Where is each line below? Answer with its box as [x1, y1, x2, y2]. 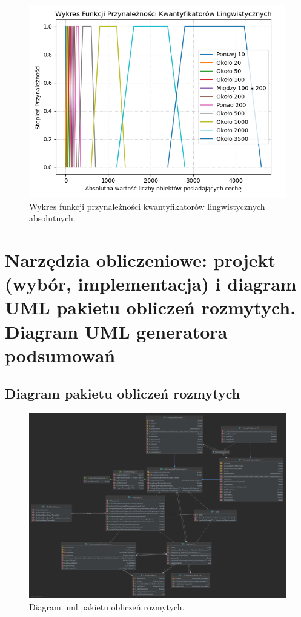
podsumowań [5, 342, 116, 367]
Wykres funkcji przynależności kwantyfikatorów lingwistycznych [29, 200, 265, 212]
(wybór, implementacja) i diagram [5, 271, 297, 296]
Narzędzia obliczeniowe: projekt [5, 247, 276, 272]
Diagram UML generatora [5, 319, 228, 343]
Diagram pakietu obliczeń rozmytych [5, 384, 240, 403]
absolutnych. [29, 212, 76, 224]
